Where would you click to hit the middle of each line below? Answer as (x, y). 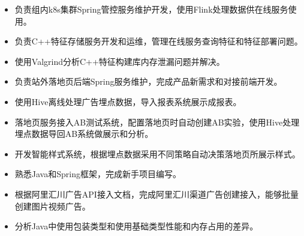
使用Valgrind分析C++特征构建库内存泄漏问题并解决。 (120, 61)
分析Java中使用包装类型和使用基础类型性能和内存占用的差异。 (136, 226)
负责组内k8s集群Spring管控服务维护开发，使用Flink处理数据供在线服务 (151, 9)
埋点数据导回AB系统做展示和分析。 (84, 134)
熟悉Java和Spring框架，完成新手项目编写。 (98, 174)
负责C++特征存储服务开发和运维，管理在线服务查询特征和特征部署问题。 (159, 41)
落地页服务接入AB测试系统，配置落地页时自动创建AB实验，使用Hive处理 (157, 122)
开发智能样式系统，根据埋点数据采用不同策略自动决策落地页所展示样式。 (157, 153)
